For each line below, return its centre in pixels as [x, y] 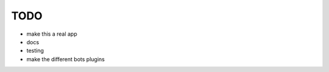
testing [35, 51]
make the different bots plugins [65, 59]
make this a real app [52, 34]
